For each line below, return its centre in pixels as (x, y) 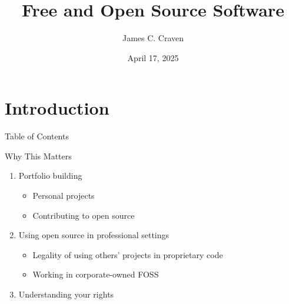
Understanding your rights (66, 294)
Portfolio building (50, 176)
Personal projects (64, 196)
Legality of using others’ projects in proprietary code (128, 254)
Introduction (57, 108)
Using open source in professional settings (94, 235)
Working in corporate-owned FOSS (96, 274)
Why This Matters (38, 156)
